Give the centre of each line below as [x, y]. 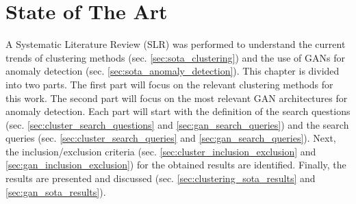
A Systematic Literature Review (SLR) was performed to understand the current [176, 44]
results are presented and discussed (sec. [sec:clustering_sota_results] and [161, 178]
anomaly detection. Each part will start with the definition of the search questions [178, 111]
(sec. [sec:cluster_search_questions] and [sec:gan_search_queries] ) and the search [177, 124]
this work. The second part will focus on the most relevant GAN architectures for [177, 98]
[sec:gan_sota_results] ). [56, 191]
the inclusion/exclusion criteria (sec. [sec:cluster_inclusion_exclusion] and [161, 151]
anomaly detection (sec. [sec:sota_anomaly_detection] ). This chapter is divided [173, 71]
